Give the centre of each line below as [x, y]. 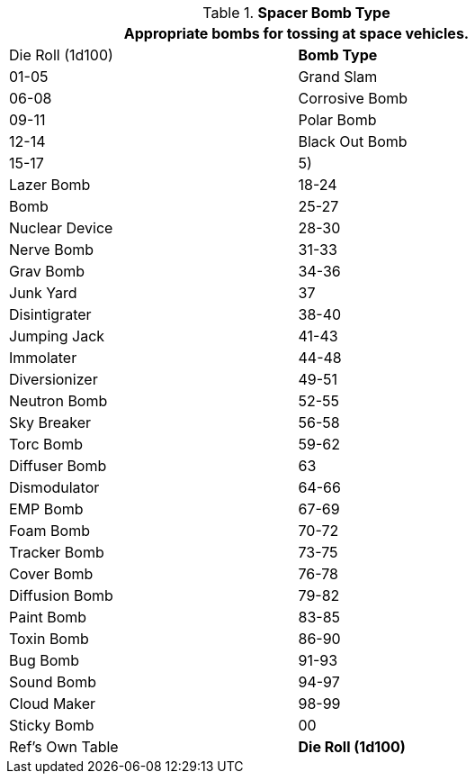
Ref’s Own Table [64, 747]
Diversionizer [54, 379]
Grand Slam [338, 77]
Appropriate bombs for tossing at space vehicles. [296, 33]
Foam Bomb [49, 531]
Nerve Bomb [52, 250]
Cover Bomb [51, 574]
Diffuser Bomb [58, 466]
